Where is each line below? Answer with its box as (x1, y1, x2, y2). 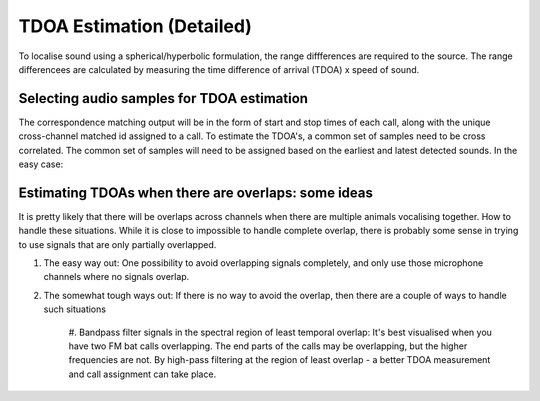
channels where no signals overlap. (43, 271, 190, 283)
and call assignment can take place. (68, 368, 217, 380)
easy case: (18, 158, 64, 170)
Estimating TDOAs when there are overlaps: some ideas (18, 184, 374, 201)
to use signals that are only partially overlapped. (18, 238, 217, 250)
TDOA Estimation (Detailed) (18, 15, 252, 37)
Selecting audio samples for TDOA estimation (18, 90, 309, 107)
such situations (43, 303, 107, 315)
